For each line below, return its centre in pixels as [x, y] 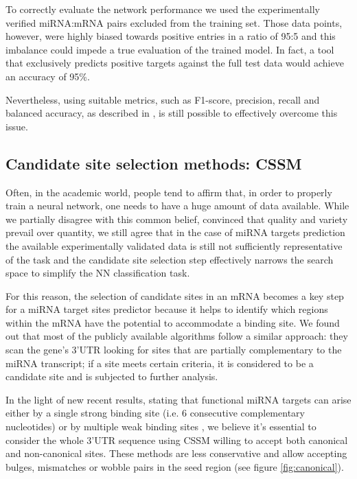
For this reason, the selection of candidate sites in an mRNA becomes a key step [175, 295]
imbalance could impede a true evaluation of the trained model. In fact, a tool [170, 49]
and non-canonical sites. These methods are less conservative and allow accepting [176, 453]
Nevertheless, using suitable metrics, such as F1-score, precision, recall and [163, 99]
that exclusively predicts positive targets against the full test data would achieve [175, 63]
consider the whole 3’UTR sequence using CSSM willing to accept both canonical [177, 440]
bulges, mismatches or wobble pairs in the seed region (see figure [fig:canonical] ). [175, 466]
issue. [17, 126]
